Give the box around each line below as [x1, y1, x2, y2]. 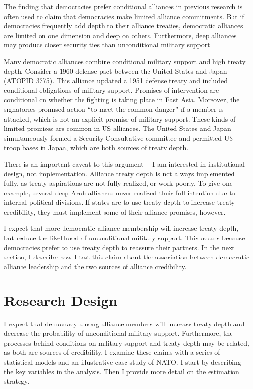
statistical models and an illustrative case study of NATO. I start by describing [4, 356, 241, 367]
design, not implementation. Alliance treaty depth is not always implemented [4, 168, 235, 178]
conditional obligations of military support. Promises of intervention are [4, 85, 219, 95]
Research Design [4, 290, 118, 310]
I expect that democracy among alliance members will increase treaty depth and [4, 318, 245, 328]
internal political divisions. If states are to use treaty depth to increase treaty [4, 197, 235, 207]
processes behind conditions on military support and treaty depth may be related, [4, 337, 249, 347]
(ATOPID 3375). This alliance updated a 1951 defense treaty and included [4, 75, 228, 86]
